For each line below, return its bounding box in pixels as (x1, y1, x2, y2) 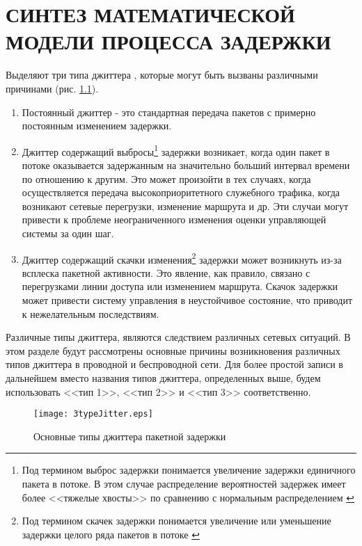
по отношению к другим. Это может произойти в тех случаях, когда (22, 171, 311, 186)
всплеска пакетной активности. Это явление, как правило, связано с (22, 265, 310, 280)
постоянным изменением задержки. (22, 118, 172, 133)
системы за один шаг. (22, 225, 114, 240)
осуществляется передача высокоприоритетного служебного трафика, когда (22, 185, 340, 200)
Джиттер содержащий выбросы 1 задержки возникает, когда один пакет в (22, 142, 330, 159)
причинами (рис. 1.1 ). (6, 81, 99, 95)
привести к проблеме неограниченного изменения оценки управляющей (22, 212, 326, 227)
